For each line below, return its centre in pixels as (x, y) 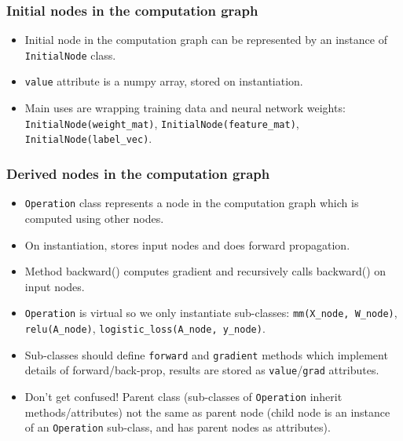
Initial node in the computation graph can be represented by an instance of (206, 40)
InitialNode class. (70, 55)
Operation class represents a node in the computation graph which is (192, 203)
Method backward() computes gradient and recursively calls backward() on (205, 271)
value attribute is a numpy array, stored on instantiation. (164, 81)
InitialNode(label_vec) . (88, 138)
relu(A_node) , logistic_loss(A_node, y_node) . (145, 328)
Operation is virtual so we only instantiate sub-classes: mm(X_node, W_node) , (211, 313)
